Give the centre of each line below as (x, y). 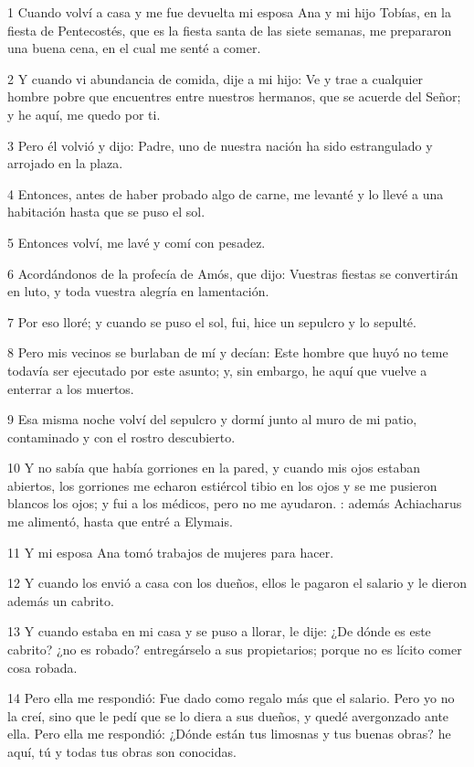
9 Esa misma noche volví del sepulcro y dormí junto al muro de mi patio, (212, 419)
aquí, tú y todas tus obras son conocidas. (122, 751)
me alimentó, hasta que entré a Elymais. (120, 522)
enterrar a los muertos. (71, 388)
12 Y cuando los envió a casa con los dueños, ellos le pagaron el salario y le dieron (237, 583)
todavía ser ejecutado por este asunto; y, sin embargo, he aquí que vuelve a (217, 370)
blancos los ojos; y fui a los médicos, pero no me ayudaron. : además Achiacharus (235, 503)
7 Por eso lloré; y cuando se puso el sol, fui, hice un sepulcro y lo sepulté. (212, 321)
